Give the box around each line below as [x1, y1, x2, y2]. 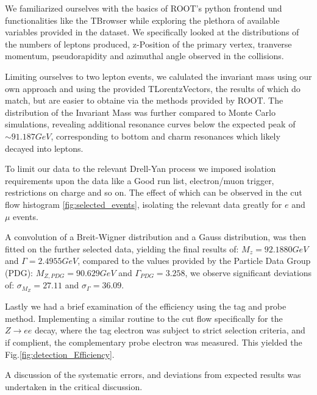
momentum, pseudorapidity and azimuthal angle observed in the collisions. [5, 49, 284, 62]
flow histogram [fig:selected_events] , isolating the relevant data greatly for [5, 197, 282, 210]
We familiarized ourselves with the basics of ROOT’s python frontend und [5, 2, 282, 14]
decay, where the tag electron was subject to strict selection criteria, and [35, 324, 305, 336]
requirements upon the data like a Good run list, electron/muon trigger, [5, 174, 274, 187]
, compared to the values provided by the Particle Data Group [77, 254, 311, 267]
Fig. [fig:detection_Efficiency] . [5, 347, 115, 360]
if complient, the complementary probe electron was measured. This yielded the [5, 335, 302, 348]
